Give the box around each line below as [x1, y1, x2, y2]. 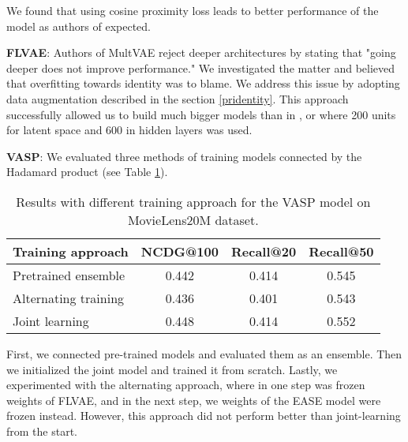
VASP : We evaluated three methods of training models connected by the [6, 148, 362, 164]
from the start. [6, 422, 77, 439]
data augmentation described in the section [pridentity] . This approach [6, 90, 349, 107]
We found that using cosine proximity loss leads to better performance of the [6, 2, 379, 18]
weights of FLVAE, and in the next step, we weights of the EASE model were [6, 391, 381, 408]
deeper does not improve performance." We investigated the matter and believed [6, 59, 395, 76]
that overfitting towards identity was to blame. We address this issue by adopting [6, 75, 400, 92]
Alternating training [13, 288, 125, 307]
